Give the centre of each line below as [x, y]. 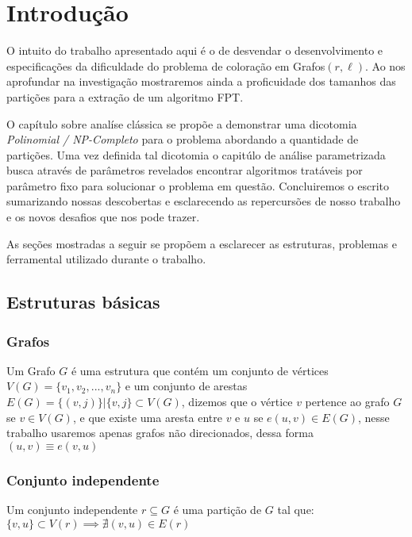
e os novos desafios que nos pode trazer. [103, 217]
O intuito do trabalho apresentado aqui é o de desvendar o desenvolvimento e [195, 50]
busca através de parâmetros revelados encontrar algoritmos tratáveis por [185, 170]
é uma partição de [218, 510]
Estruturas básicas [83, 302]
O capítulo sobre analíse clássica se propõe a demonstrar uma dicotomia [182, 123]
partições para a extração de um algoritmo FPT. [125, 96]
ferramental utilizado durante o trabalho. [106, 259]
